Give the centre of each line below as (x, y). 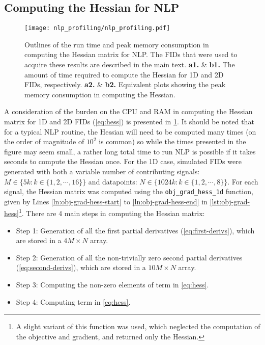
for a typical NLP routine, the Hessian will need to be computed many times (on (130, 131)
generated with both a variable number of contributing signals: (102, 171)
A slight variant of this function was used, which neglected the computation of (138, 326)
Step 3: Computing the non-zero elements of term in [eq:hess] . (112, 285)
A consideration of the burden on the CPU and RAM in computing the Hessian (128, 111)
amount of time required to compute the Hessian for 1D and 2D (124, 74)
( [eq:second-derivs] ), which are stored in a (81, 267)
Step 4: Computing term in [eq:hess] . (73, 301)
